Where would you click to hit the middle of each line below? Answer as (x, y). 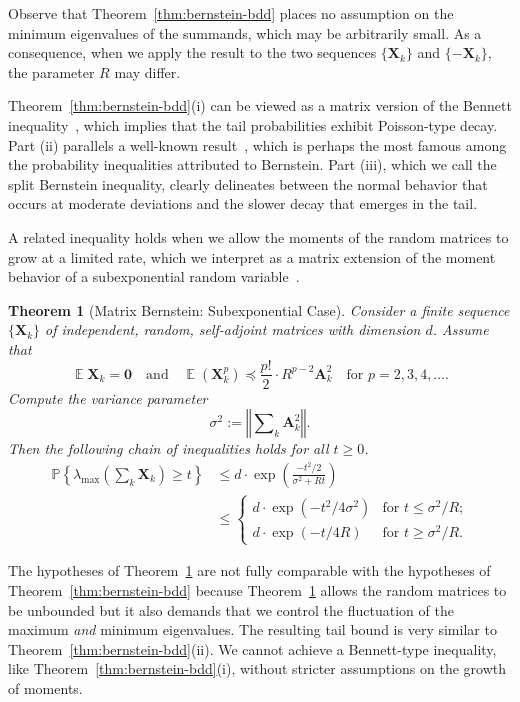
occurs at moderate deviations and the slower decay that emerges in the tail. (243, 203)
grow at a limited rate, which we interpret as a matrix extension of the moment (252, 256)
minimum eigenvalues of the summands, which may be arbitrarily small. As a (245, 32)
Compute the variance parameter (108, 397)
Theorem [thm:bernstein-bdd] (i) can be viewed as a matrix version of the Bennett (260, 105)
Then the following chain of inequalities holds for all (168, 448)
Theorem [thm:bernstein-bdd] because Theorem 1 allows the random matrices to (257, 590)
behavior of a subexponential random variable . (154, 276)
